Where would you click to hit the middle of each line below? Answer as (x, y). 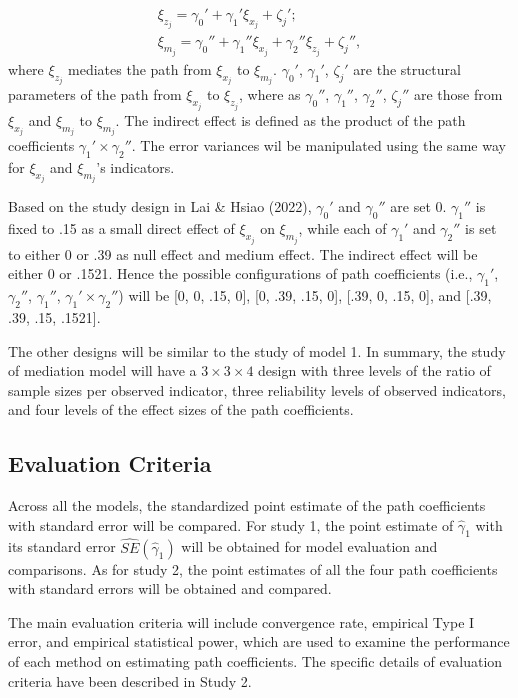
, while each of (342, 228)
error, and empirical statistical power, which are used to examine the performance (259, 641)
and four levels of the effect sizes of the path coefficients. (181, 409)
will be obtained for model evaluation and (309, 546)
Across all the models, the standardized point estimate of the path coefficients (247, 505)
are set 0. (418, 206)
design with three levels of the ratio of (374, 370)
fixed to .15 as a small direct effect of (121, 228)
